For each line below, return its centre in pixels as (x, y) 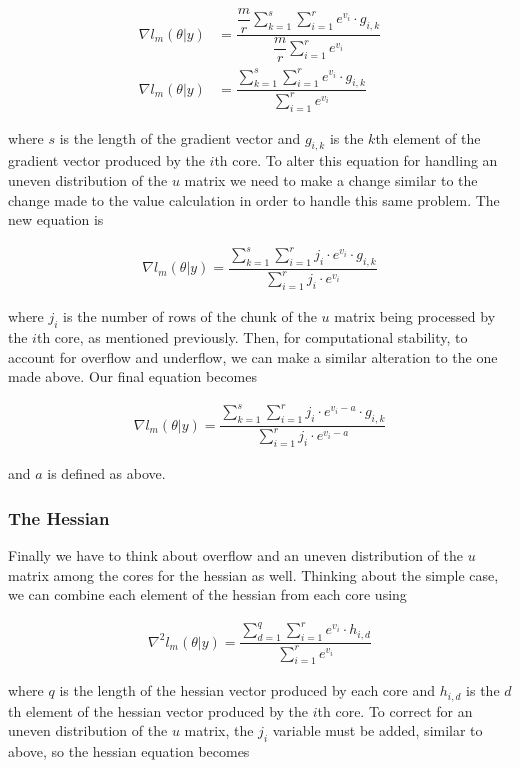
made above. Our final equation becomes (133, 376)
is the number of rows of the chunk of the (190, 316)
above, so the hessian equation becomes (129, 751)
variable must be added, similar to (377, 730)
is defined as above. (106, 473)
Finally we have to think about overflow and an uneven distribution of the (236, 555)
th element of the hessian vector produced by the (158, 710)
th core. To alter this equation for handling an (356, 160)
